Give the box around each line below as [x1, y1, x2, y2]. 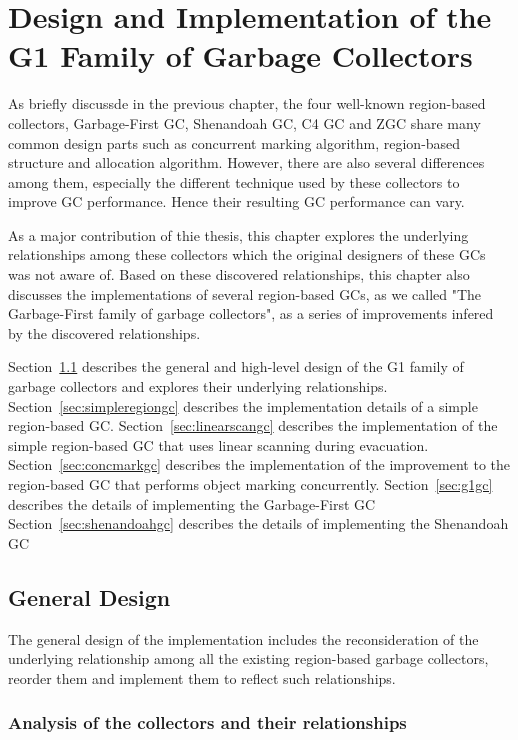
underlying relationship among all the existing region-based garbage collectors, [8, 648, 489, 669]
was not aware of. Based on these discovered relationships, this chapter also [8, 264, 470, 285]
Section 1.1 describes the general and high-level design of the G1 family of [8, 356, 464, 377]
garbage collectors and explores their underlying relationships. [8, 376, 388, 397]
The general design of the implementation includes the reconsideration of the [8, 628, 479, 649]
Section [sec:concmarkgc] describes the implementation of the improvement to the [8, 454, 510, 475]
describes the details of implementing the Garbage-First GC [8, 493, 376, 514]
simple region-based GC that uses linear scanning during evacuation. [8, 434, 429, 455]
